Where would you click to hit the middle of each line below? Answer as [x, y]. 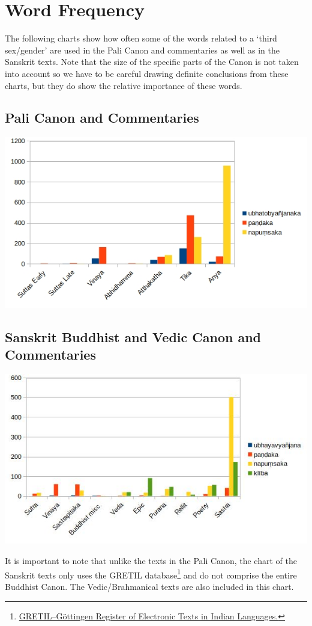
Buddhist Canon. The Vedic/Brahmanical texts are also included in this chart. [149, 586]
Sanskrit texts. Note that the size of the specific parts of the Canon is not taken [152, 62]
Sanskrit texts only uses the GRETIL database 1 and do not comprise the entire [151, 574]
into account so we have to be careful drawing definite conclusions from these [147, 73]
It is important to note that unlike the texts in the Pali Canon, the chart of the [151, 561]
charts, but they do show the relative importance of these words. [124, 85]
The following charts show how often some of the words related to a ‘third [141, 38]
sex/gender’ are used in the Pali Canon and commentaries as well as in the [142, 50]
